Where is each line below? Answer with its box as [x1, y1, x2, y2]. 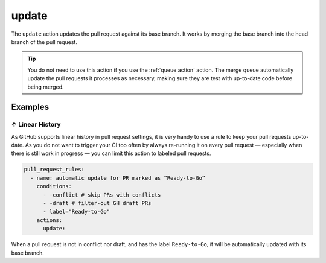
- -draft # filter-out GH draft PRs [43, 200, 152, 206]
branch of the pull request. [11, 38, 78, 45]
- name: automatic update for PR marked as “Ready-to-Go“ [30, 174, 206, 181]
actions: [36, 217, 63, 223]
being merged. [27, 83, 64, 90]
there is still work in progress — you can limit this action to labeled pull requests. [11, 150, 211, 157]
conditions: [36, 183, 72, 190]
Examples [11, 102, 50, 112]
